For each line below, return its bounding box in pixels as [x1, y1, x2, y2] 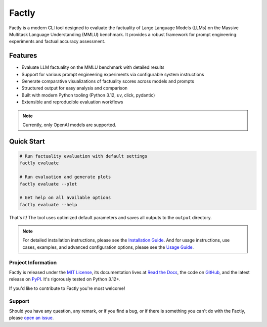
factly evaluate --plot [19, 181, 78, 187]
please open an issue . [9, 315, 54, 321]
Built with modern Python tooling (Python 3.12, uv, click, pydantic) [21, 92, 155, 98]
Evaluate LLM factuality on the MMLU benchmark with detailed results [21, 64, 165, 70]
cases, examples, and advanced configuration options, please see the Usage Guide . [22, 244, 194, 250]
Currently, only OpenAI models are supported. [22, 122, 116, 128]
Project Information [9, 259, 57, 266]
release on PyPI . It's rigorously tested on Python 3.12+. [9, 276, 121, 282]
